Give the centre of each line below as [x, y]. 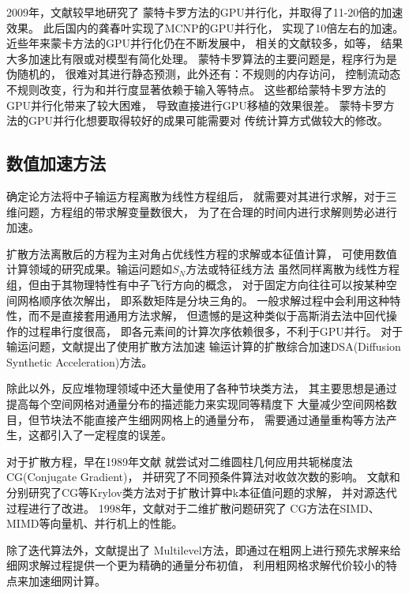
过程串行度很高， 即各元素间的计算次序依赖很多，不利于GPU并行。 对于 [216, 331]
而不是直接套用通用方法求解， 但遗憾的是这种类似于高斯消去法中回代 [207, 316]
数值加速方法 [56, 163]
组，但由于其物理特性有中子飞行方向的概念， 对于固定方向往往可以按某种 [196, 284]
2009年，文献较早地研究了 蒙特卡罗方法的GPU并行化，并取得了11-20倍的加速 [205, 12]
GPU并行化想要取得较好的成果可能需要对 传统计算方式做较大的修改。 [208, 120]
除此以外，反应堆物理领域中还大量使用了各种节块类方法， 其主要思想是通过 [202, 388]
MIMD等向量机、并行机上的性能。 [95, 523]
